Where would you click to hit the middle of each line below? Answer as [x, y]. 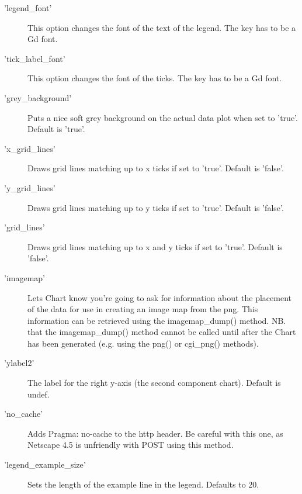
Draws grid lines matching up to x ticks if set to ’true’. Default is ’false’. [156, 168]
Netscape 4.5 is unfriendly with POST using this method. [131, 445]
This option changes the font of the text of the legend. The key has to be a [162, 27]
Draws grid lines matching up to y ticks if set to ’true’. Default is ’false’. [156, 207]
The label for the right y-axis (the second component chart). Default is [154, 383]
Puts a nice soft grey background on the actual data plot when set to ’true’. [163, 117]
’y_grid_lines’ [30, 187]
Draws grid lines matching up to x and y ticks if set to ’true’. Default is [155, 246]
